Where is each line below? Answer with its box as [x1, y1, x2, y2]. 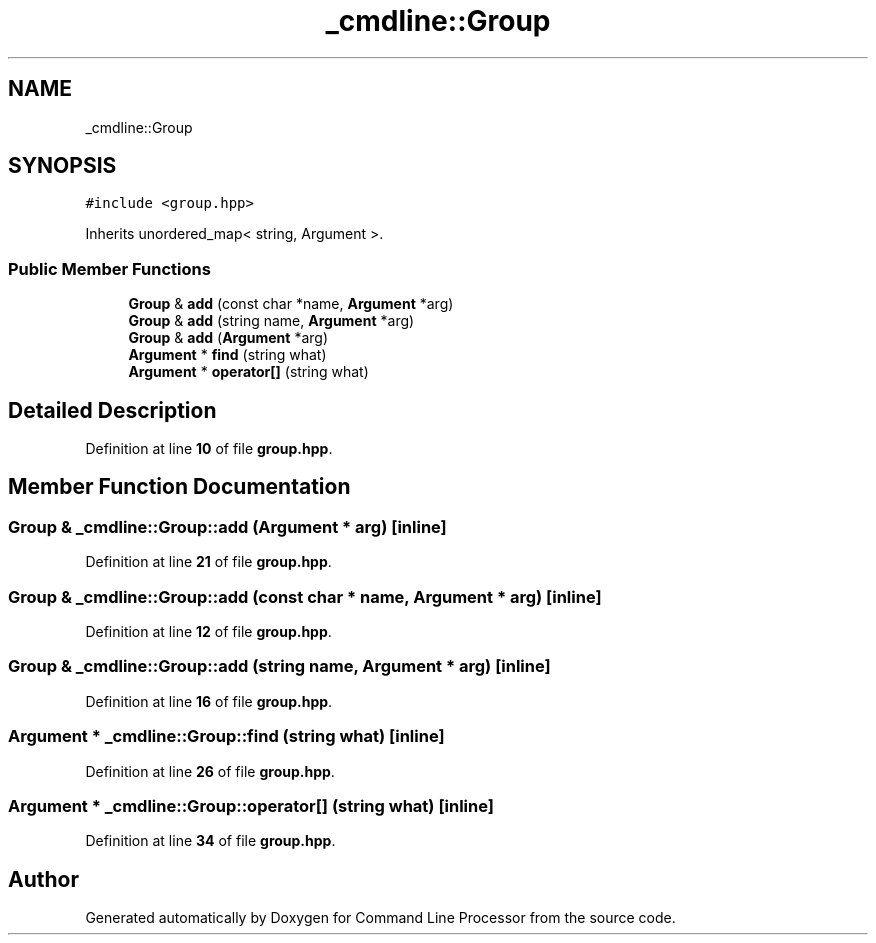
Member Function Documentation [8, 474, 351, 500]
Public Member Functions [8, 258, 211, 279]
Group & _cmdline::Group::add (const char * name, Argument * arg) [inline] [8, 586, 602, 607]
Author [8, 866, 79, 892]
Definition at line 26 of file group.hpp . [85, 762, 335, 780]
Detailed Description [8, 397, 217, 423]
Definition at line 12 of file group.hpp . [85, 623, 332, 640]
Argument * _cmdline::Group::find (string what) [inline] [8, 726, 445, 747]
